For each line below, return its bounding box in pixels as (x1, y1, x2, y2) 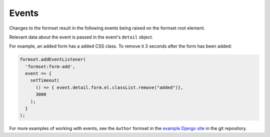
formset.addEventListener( (19, 56, 86, 62)
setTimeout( (30, 77, 60, 83)
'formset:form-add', (25, 63, 75, 69)
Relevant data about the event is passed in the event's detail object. (9, 34, 153, 40)
